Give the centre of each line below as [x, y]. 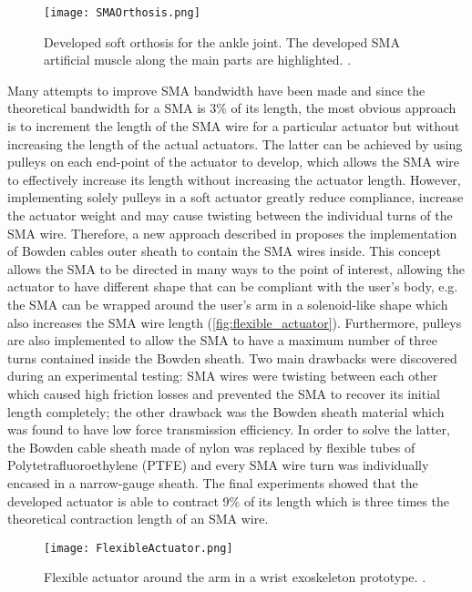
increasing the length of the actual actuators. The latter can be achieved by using [235, 143]
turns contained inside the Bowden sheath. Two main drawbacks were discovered [232, 357]
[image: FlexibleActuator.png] [139, 548]
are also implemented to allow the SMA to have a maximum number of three [222, 340]
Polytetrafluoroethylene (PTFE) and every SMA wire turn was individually [218, 465]
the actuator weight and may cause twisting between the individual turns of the [230, 215]
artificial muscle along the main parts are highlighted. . [198, 60]
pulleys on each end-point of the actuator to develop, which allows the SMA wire [234, 162]
